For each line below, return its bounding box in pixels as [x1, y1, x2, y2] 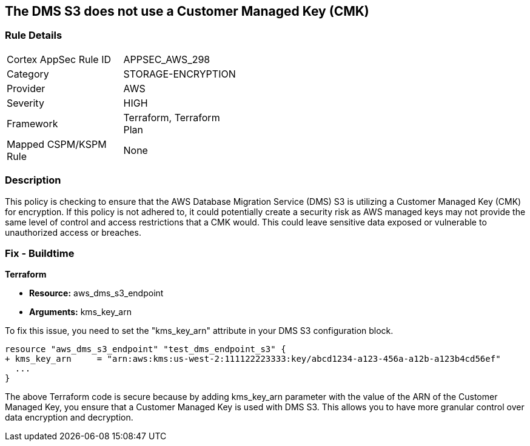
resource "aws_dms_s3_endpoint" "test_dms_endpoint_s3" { [5, 344, 286, 354]
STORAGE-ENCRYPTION [123, 67, 236, 80]
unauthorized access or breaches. [5, 227, 141, 238]
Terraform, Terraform [123, 111, 220, 124]
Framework [7, 117, 58, 130]
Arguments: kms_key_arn [29, 307, 132, 318]
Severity [7, 96, 44, 109]
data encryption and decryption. [5, 412, 133, 423]
